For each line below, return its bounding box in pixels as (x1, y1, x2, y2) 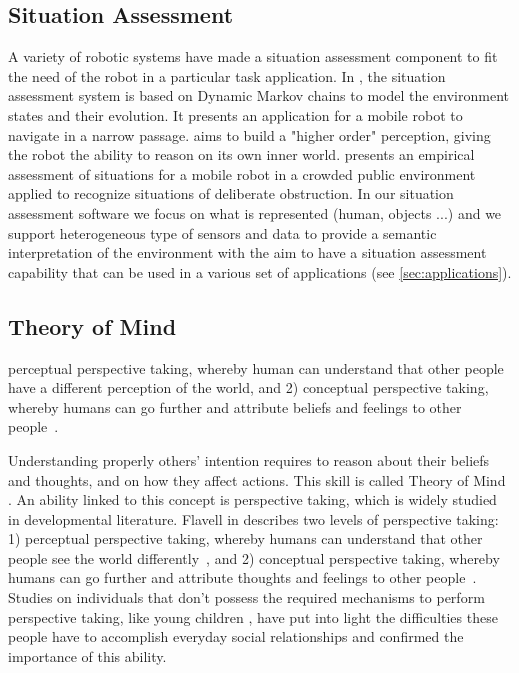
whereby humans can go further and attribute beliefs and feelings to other (8, 396, 462, 417)
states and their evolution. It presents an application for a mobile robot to (8, 104, 463, 125)
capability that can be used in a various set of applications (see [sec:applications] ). (8, 261, 512, 282)
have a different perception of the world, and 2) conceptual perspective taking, (8, 377, 489, 398)
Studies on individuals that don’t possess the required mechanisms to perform (8, 587, 485, 608)
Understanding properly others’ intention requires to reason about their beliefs (8, 449, 490, 470)
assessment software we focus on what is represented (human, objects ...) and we (8, 202, 502, 223)
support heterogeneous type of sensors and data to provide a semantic (8, 222, 437, 243)
